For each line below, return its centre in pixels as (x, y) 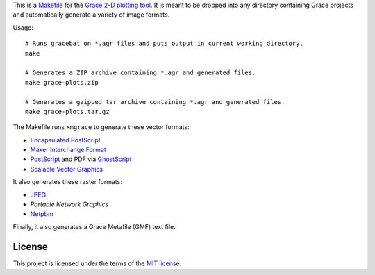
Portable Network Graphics (69, 204)
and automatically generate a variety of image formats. (91, 15)
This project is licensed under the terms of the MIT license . (97, 263)
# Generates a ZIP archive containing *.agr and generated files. (141, 73)
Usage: (23, 27)
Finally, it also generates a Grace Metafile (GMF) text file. (94, 226)
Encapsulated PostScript (65, 140)
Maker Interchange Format (68, 150)
